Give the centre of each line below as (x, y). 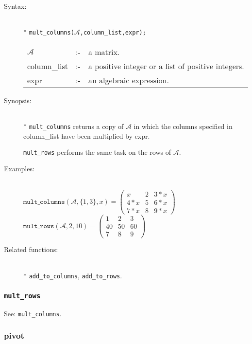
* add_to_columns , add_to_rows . (73, 275)
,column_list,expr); (113, 33)
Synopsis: (18, 100)
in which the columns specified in (183, 126)
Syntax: (15, 6)
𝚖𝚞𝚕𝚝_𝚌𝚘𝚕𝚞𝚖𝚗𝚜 (44, 202)
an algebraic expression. (128, 80)
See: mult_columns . (33, 314)
